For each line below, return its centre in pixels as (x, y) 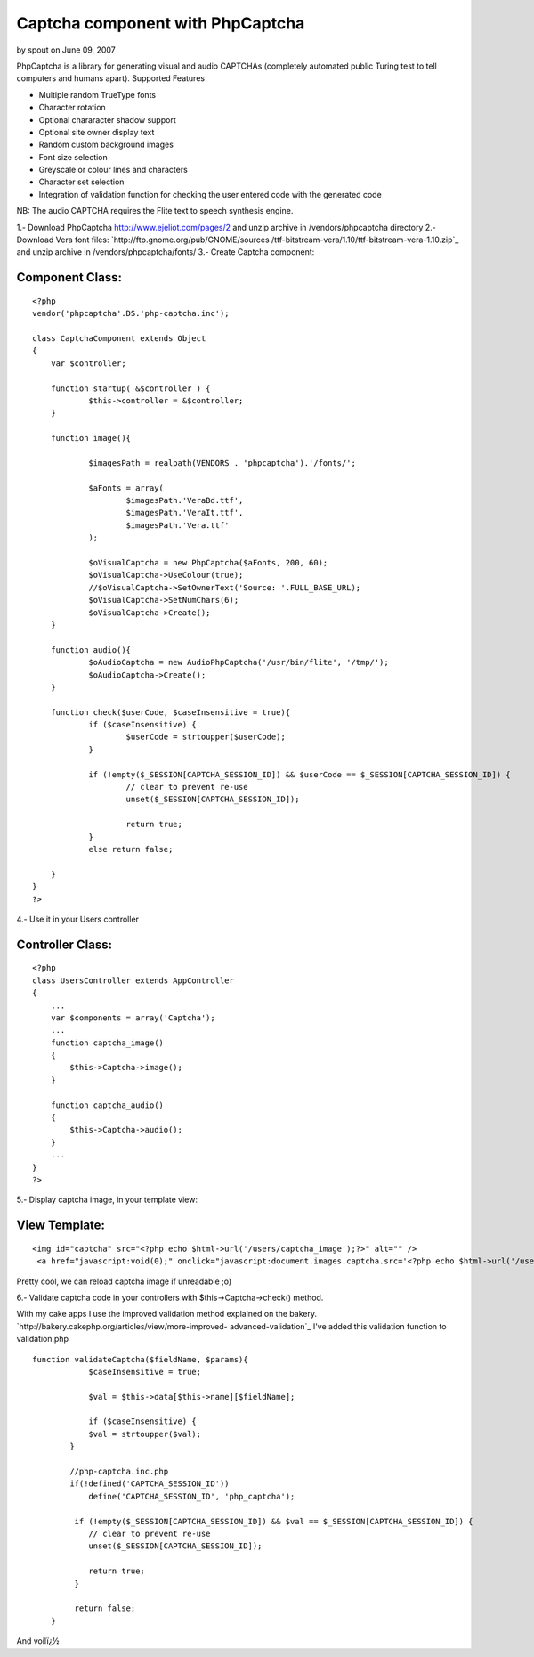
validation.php (42, 1339)
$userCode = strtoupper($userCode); (206, 737)
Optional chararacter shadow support (108, 119)
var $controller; (88, 363)
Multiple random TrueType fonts (97, 94)
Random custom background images (106, 145)
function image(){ (91, 438)
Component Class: (69, 277)
